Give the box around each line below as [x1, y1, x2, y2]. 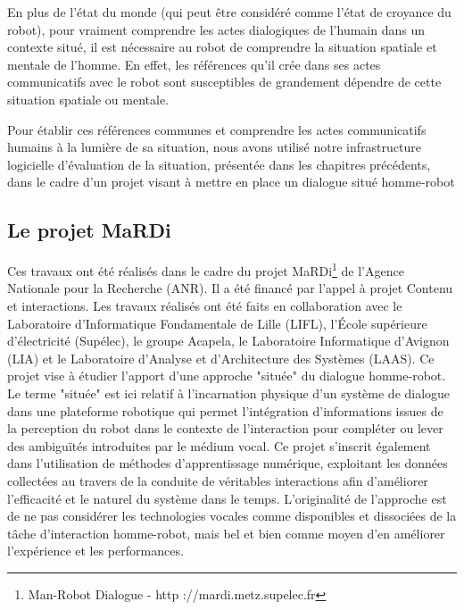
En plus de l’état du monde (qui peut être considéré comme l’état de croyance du [7, 3, 452, 21]
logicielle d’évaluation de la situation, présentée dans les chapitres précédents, [7, 155, 431, 173]
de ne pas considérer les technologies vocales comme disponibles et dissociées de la [7, 506, 457, 525]
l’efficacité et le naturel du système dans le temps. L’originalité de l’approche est [7, 489, 447, 507]
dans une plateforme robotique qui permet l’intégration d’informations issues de [7, 401, 443, 420]
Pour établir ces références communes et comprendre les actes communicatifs [7, 120, 427, 138]
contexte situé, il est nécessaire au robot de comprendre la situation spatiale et [7, 38, 437, 56]
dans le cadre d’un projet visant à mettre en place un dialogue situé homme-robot [7, 172, 455, 191]
